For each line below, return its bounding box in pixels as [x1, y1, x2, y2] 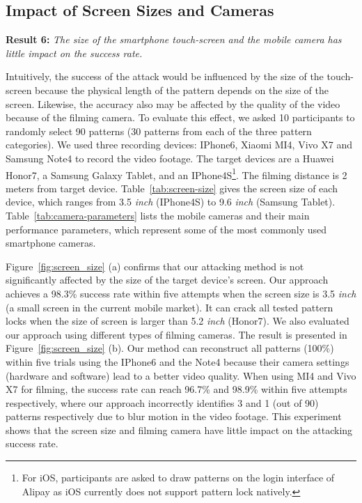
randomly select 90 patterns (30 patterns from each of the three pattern [6, 123, 312, 138]
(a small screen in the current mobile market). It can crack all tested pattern [6, 300, 333, 314]
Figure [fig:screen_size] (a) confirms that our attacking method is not [6, 258, 304, 273]
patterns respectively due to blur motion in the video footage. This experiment [6, 409, 342, 424]
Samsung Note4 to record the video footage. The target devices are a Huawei [6, 150, 334, 165]
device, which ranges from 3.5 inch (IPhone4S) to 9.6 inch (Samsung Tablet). [6, 194, 336, 209]
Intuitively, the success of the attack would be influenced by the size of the [6, 69, 324, 84]
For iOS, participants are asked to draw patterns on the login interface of [22, 470, 335, 485]
